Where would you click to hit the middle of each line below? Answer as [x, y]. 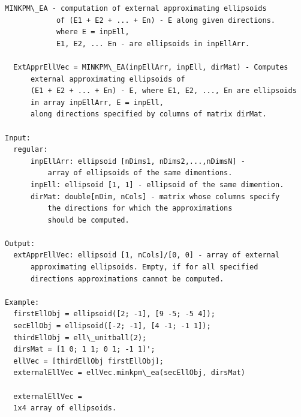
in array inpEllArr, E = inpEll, [97, 102]
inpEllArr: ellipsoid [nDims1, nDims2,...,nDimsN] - [138, 161]
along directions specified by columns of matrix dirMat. [148, 114]
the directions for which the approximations [140, 208]
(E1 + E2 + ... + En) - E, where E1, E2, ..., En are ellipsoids [163, 91]
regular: [31, 150]
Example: [22, 302]
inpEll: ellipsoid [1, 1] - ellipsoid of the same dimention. [157, 184]
